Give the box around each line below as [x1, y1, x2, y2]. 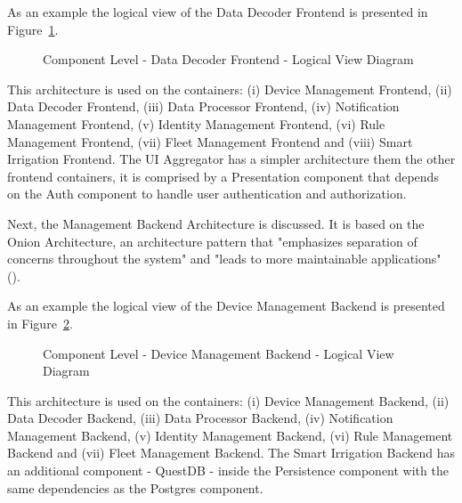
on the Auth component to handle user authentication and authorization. [7, 184, 407, 203]
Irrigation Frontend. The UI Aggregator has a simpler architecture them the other [7, 150, 456, 168]
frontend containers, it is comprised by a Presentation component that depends [7, 166, 439, 185]
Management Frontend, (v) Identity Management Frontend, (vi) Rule [7, 114, 385, 133]
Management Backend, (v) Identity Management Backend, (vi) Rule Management [7, 426, 453, 444]
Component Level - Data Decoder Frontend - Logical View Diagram [43, 50, 414, 69]
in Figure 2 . [7, 313, 73, 332]
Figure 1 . [7, 20, 59, 38]
